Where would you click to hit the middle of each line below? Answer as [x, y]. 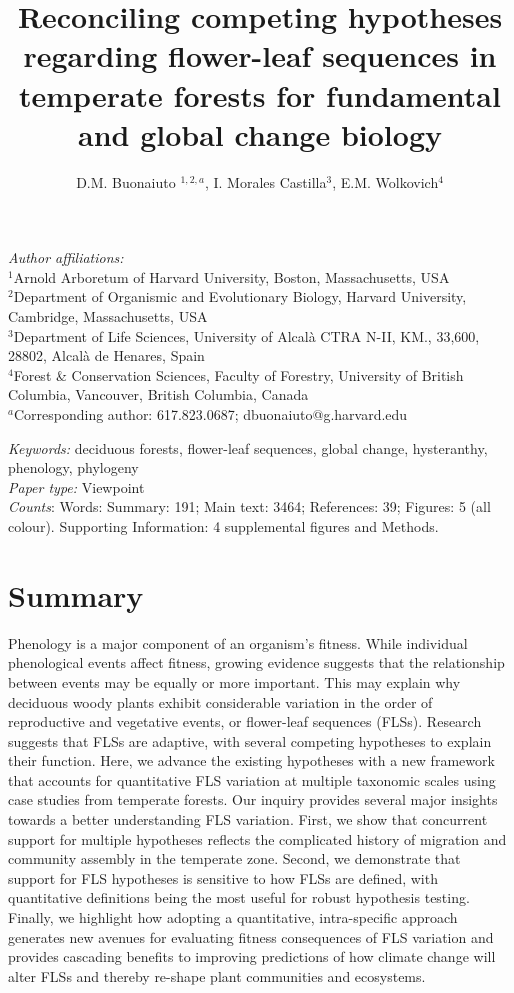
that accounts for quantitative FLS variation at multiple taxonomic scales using [252, 779]
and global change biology [260, 133]
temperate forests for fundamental [260, 94]
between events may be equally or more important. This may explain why [234, 681]
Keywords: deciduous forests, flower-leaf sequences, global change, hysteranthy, [248, 447]
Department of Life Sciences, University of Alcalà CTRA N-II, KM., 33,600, [246, 335]
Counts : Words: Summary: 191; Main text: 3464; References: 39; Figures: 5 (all [249, 506]
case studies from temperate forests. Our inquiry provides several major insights [253, 799]
